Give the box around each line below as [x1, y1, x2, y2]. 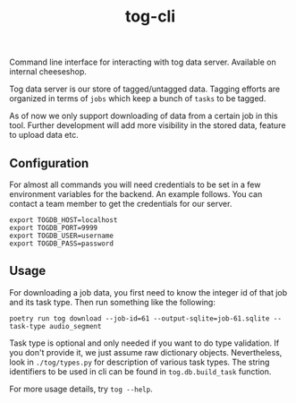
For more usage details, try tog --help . [9, 383, 154, 394]
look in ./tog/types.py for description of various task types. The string [9, 356, 270, 367]
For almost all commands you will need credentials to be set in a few [9, 179, 261, 190]
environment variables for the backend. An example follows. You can [9, 189, 263, 199]
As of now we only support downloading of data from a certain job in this [9, 110, 279, 122]
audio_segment [48, 322, 102, 330]
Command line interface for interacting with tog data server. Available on [9, 56, 276, 68]
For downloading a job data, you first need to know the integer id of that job [9, 287, 288, 297]
